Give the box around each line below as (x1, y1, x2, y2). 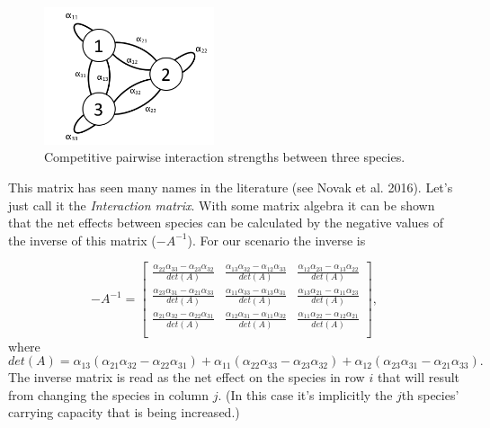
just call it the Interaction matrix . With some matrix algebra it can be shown (8, 195, 435, 214)
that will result (377, 368, 460, 387)
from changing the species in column (8, 385, 209, 404)
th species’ (401, 385, 459, 404)
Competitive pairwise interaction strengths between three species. (44, 147, 405, 166)
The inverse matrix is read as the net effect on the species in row (8, 368, 365, 387)
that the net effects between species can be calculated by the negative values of (8, 213, 443, 232)
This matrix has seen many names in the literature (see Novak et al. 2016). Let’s (8, 178, 453, 197)
